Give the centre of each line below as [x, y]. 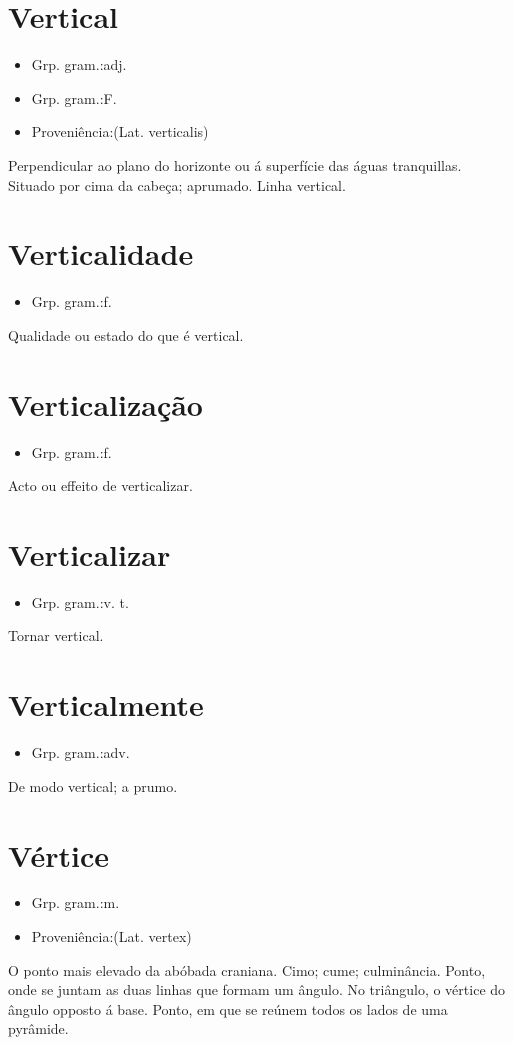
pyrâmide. [38, 1028]
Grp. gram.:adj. [79, 64]
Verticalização [105, 403]
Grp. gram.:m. [75, 902]
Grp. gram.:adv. [80, 752]
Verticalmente [106, 704]
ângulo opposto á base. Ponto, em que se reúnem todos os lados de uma [228, 1008]
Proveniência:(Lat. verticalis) [120, 131]
